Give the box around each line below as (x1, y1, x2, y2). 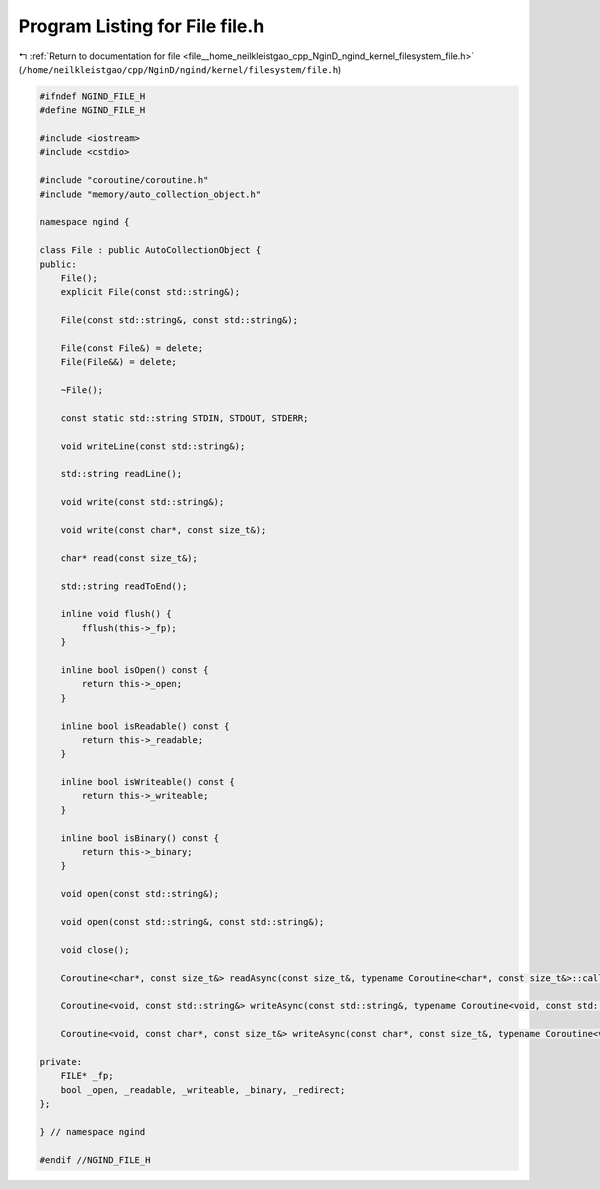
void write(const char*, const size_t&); (60, 525, 267, 536)
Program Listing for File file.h (18, 15, 265, 37)
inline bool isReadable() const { (60, 720, 230, 732)
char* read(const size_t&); (60, 552, 199, 564)
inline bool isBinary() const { (60, 832, 220, 844)
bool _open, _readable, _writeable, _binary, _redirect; (60, 1084, 346, 1095)
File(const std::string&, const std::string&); (60, 315, 299, 326)
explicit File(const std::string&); (60, 286, 240, 298)
